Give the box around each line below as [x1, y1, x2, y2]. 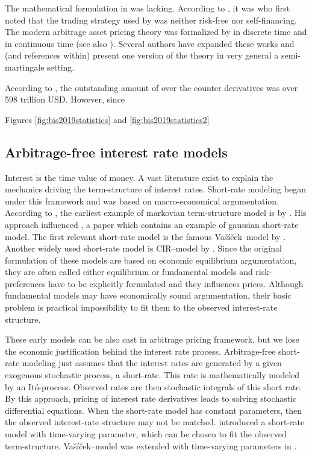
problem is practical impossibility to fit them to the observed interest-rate [5, 301, 278, 314]
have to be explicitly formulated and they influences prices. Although [48, 277, 304, 290]
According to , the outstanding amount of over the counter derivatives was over [5, 81, 298, 93]
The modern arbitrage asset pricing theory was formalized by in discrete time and [5, 25, 307, 38]
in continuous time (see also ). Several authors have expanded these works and [5, 37, 295, 49]
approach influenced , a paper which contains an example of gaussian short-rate [5, 218, 299, 230]
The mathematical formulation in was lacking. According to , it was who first [5, 2, 290, 14]
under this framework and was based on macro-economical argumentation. [5, 194, 279, 207]
